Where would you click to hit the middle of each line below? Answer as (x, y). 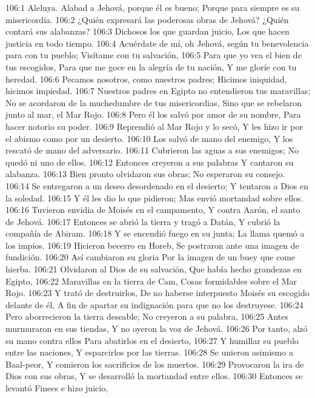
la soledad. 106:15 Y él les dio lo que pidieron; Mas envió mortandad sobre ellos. (154, 197)
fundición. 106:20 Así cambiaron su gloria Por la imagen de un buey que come (151, 257)
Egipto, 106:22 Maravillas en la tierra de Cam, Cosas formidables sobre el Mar (151, 281)
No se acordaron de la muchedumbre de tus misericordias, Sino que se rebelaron (154, 102)
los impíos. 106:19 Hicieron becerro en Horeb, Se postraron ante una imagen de (152, 245)
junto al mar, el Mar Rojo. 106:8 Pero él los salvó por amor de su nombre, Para (153, 114)
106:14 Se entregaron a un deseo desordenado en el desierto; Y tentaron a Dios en (157, 185)
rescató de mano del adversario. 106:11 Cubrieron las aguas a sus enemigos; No (152, 150)
